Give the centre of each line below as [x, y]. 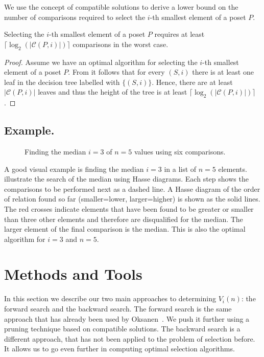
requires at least [179, 34]
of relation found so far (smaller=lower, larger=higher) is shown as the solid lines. [132, 199]
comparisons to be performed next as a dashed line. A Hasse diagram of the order [132, 188]
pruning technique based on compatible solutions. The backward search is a [122, 329]
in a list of [180, 169]
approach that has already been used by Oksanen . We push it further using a [127, 318]
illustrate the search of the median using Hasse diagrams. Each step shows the [126, 179]
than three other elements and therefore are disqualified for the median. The [124, 219]
